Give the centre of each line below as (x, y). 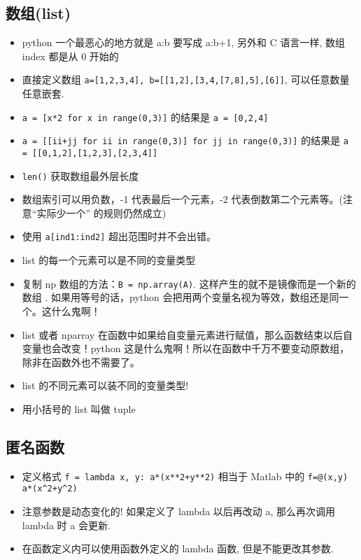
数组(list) (38, 13)
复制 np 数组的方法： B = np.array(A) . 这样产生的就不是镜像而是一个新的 (189, 283)
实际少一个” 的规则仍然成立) (101, 212)
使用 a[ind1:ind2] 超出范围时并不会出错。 (119, 236)
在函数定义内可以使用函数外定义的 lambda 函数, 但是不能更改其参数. (178, 548)
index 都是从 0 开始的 (70, 56)
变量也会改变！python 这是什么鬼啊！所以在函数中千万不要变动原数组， (186, 348)
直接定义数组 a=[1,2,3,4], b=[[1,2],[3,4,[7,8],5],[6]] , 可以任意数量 (186, 79)
